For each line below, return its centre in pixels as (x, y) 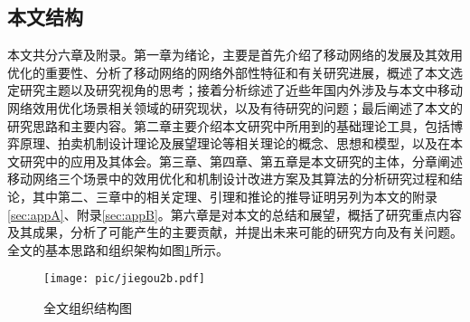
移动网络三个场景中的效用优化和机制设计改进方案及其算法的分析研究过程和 (229, 179)
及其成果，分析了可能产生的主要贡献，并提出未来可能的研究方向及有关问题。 (235, 232)
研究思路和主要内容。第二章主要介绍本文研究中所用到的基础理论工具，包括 (229, 125)
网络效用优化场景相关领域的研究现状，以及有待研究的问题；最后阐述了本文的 (235, 107)
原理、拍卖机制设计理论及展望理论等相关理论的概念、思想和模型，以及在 (235, 143)
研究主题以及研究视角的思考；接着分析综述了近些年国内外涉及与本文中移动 (241, 90)
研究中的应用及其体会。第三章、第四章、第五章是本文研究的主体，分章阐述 (241, 161)
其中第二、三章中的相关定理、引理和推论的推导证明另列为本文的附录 (235, 196)
